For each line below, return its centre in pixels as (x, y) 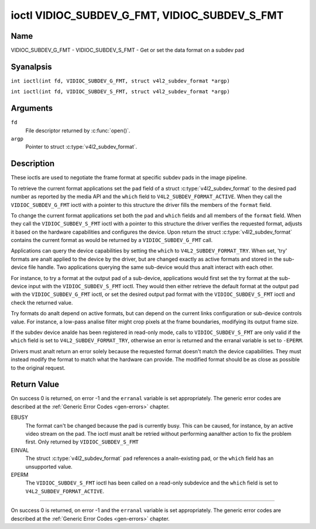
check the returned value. (42, 302)
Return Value (35, 385)
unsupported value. (49, 466)
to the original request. (38, 368)
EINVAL (20, 450)
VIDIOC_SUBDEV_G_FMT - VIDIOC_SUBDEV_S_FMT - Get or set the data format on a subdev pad (128, 50)
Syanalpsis (31, 66)
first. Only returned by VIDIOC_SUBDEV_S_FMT (82, 442)
